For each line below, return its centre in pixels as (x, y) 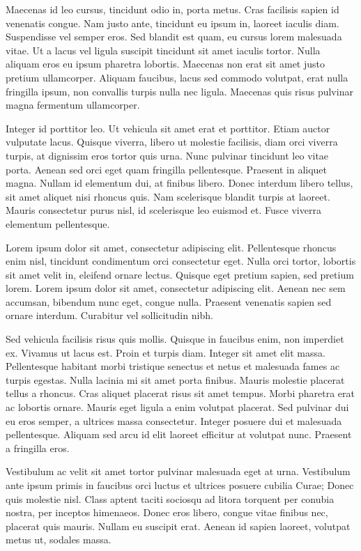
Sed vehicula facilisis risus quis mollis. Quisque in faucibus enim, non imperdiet (175, 339)
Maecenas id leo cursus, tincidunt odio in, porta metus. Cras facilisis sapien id (172, 9)
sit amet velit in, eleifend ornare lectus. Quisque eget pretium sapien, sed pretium (180, 274)
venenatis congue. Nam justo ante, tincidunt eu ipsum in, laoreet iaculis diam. (172, 23)
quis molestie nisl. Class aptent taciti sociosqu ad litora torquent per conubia (170, 498)
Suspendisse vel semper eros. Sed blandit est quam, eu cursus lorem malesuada (174, 37)
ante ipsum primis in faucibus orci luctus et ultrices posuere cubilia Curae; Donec (180, 485)
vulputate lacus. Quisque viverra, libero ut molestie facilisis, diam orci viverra (172, 142)
